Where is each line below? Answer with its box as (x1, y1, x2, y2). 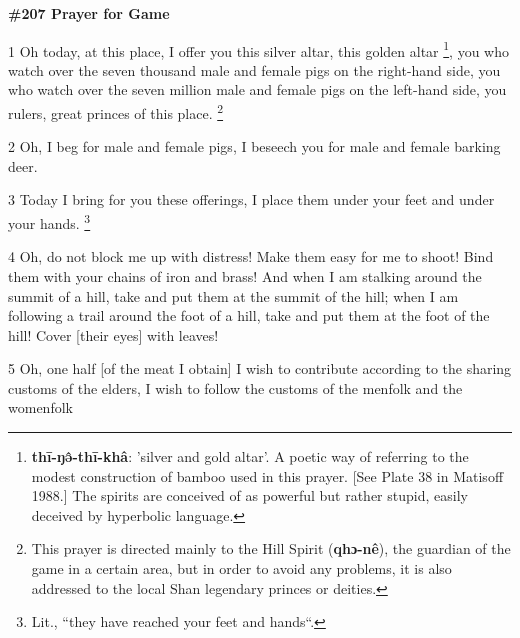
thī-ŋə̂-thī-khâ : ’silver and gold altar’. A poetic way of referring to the (31, 446, 469, 467)
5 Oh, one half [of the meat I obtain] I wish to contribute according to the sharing (8, 358, 512, 379)
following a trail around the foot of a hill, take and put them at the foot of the (8, 305, 490, 326)
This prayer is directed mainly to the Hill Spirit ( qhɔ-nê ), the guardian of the (31, 538, 511, 559)
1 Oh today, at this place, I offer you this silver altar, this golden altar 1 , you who (8, 37, 509, 61)
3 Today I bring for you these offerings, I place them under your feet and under (8, 189, 495, 210)
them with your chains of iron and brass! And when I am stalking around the (8, 265, 482, 286)
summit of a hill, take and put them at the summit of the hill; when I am (8, 285, 459, 306)
